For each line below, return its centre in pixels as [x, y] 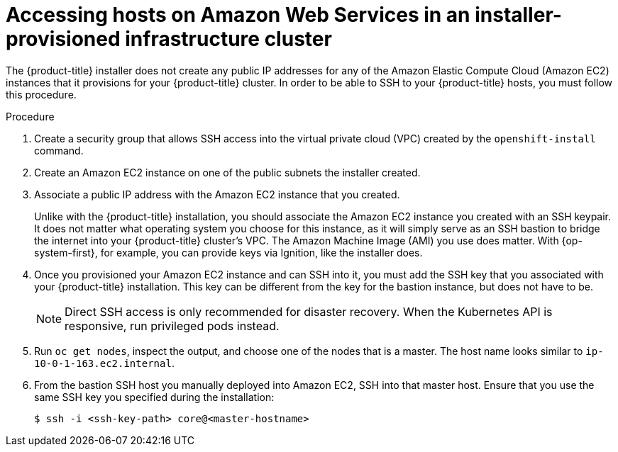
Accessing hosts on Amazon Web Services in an [238, 15]
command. [59, 150]
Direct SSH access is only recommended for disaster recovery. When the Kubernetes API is [309, 311]
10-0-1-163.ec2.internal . [104, 363]
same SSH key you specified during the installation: [154, 397]
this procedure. [41, 94]
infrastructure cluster [228, 39]
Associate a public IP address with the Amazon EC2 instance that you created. [217, 194]
